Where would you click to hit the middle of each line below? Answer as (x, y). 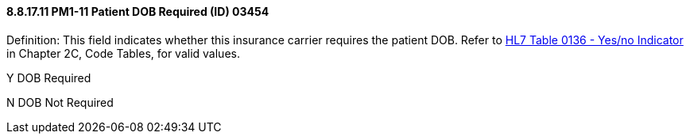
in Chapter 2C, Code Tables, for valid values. (123, 53)
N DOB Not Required (60, 102)
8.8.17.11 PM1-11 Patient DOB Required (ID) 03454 (138, 11)
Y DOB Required (49, 78)
